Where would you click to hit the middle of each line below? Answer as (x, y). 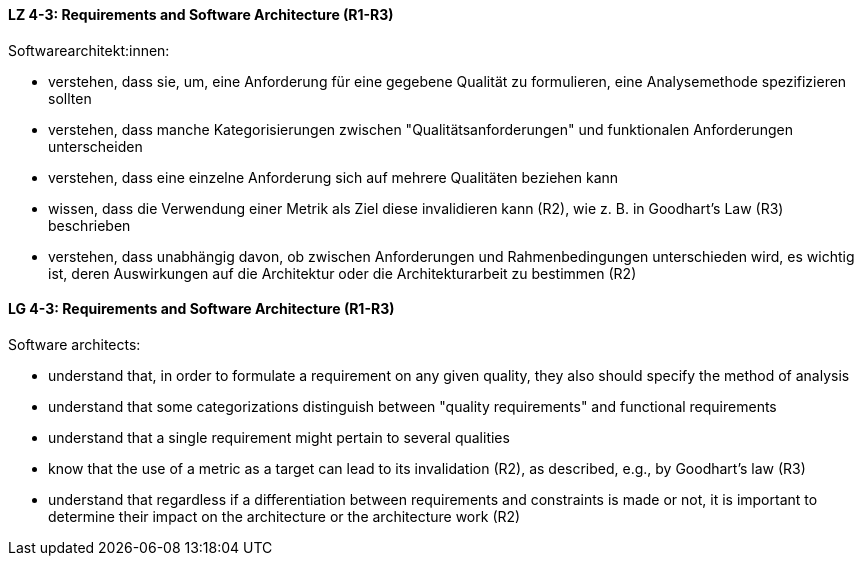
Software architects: (74, 344)
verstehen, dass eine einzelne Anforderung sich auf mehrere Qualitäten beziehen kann (333, 177)
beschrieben (89, 225)
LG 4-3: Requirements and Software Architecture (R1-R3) (201, 309)
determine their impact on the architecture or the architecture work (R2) (284, 516)
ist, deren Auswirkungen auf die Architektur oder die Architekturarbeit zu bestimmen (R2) (342, 273)
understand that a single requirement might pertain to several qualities (279, 437)
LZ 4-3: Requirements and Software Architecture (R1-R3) (201, 14)
